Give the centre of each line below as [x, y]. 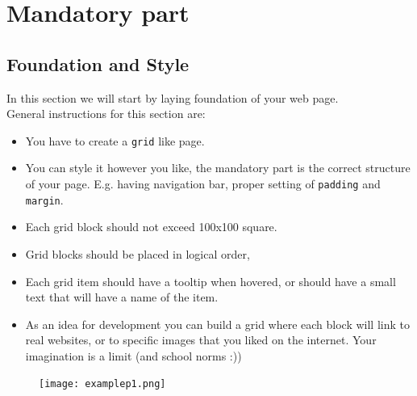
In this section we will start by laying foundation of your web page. [173, 97]
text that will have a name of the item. [122, 297]
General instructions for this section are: [106, 114]
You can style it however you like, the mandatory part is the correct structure [218, 168]
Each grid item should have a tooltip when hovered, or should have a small [211, 281]
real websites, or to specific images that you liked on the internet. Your [201, 340]
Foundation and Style [98, 63]
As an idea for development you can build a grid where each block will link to [217, 324]
